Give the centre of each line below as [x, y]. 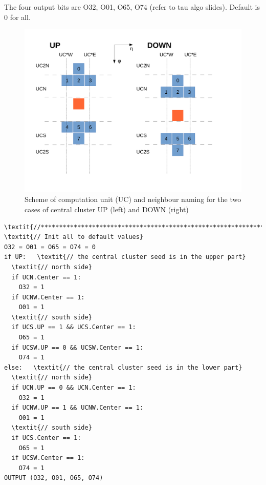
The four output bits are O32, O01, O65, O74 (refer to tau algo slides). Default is [132, 7]
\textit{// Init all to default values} [74, 237]
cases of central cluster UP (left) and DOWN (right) [107, 209]
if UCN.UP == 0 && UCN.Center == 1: [74, 388]
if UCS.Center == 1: [46, 438]
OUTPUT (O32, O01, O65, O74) [54, 478]
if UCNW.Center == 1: [48, 297]
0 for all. [17, 17]
